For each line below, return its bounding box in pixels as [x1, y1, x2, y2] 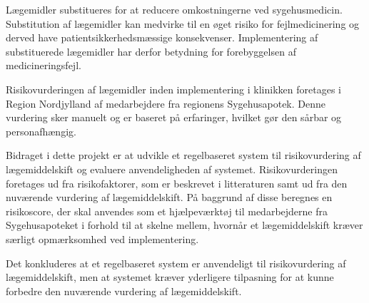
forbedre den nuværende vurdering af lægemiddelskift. [6, 283, 242, 298]
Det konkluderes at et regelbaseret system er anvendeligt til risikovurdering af [6, 255, 346, 270]
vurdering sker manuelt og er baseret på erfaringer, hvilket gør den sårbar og [6, 110, 342, 125]
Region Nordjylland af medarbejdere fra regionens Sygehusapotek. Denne [6, 96, 326, 111]
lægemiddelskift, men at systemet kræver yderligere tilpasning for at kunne [6, 269, 334, 284]
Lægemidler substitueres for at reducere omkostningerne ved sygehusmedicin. [6, 2, 343, 16]
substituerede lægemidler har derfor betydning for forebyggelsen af [6, 43, 296, 58]
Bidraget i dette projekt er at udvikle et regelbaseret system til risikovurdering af [6, 148, 361, 163]
